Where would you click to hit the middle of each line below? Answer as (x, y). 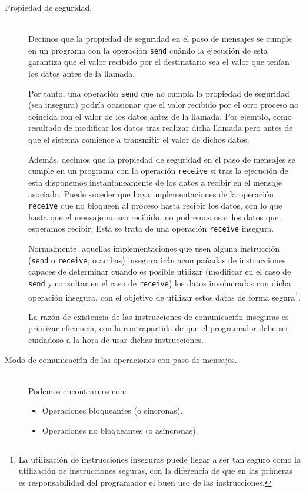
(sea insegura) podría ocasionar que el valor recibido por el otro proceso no (164, 105)
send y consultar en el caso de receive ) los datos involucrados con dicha (159, 283)
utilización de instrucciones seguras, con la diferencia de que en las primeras (155, 470)
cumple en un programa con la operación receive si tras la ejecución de (158, 171)
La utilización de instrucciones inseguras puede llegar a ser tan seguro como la (159, 459)
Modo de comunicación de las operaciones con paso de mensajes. (121, 359)
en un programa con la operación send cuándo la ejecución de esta (148, 50)
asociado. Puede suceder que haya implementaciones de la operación (151, 194)
